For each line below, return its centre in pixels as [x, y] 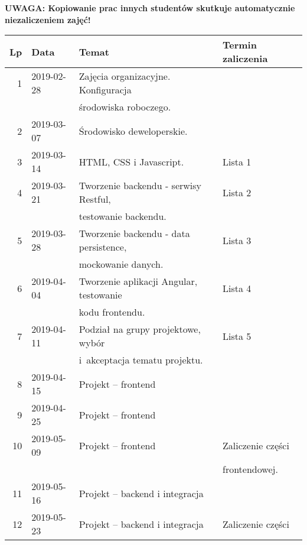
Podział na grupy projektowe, [140, 329]
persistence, [103, 247]
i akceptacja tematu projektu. [141, 360]
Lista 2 [237, 192]
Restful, [95, 199]
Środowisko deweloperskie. [133, 131]
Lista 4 [237, 288]
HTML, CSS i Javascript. [131, 161]
